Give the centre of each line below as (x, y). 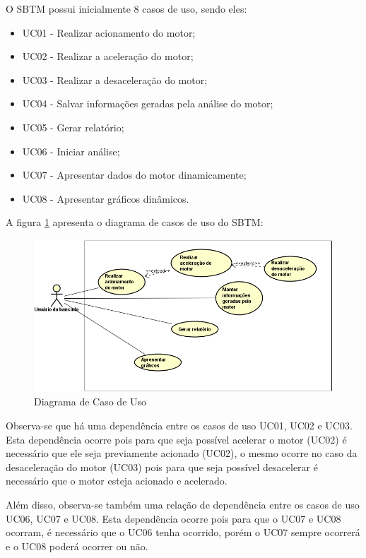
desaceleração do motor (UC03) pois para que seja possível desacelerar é (162, 467)
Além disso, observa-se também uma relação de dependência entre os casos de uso (183, 504)
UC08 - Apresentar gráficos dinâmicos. (106, 198)
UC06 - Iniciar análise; (71, 151)
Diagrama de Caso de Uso (90, 402)
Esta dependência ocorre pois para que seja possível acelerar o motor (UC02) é (176, 439)
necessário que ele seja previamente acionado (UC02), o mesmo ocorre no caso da (182, 453)
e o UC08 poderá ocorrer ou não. (77, 546)
